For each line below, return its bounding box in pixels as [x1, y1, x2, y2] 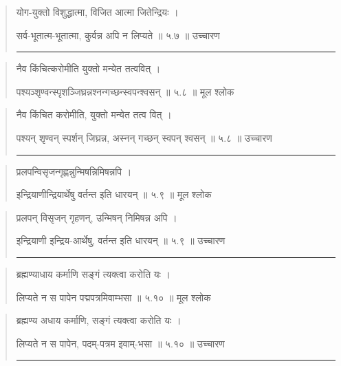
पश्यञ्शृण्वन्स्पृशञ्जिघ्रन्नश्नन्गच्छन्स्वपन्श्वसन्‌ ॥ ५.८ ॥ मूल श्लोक [16, 84, 234, 98]
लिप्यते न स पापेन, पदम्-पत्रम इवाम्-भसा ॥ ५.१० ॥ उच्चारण [16, 336, 225, 350]
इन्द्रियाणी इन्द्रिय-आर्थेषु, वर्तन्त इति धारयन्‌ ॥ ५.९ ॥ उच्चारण [16, 233, 225, 248]
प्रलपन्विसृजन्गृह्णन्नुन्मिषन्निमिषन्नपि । [16, 164, 132, 178]
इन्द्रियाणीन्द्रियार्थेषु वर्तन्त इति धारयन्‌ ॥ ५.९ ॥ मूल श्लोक [16, 187, 212, 202]
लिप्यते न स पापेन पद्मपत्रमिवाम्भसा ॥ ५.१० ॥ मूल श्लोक [16, 290, 211, 304]
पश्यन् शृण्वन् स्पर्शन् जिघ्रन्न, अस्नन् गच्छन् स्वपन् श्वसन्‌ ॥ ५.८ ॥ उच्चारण [16, 130, 272, 144]
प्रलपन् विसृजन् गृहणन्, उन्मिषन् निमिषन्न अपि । [16, 210, 177, 224]
